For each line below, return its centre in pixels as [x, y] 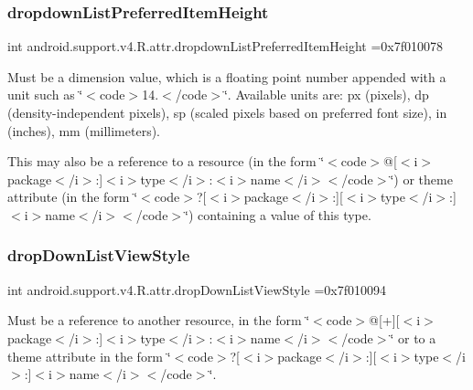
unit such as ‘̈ [45, 95]
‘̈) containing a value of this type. [278, 214]
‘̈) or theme [421, 179]
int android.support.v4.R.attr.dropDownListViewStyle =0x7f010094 [197, 289]
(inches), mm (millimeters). [84, 130]
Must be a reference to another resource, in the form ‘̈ [159, 320]
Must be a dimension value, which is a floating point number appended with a [227, 76]
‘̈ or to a [413, 337]
